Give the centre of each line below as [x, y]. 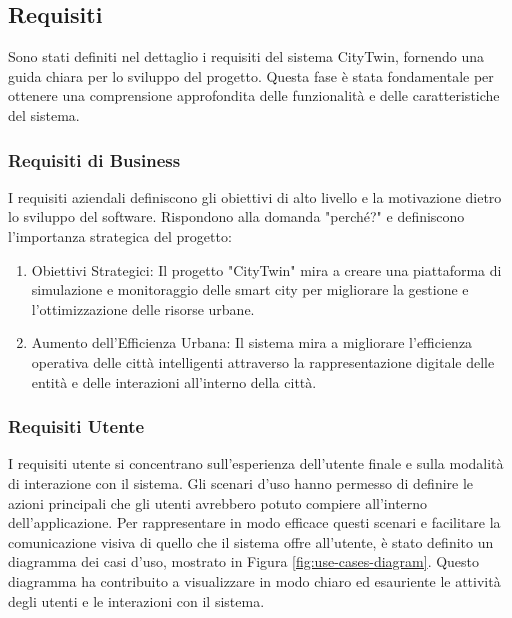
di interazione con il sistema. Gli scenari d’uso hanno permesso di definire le [241, 482]
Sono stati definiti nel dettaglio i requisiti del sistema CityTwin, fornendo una [246, 56]
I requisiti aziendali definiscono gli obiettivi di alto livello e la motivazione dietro [255, 196]
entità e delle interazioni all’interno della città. [174, 381]
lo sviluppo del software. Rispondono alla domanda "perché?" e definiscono [236, 216]
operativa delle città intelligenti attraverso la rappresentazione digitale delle [263, 361]
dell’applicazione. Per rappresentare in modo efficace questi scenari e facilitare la [254, 522]
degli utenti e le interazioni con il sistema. [136, 600]
